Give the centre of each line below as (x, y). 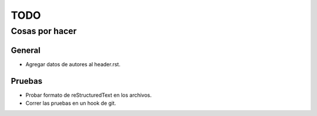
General (26, 50)
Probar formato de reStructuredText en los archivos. (89, 95)
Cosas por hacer (44, 31)
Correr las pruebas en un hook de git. (71, 103)
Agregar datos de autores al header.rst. (73, 64)
